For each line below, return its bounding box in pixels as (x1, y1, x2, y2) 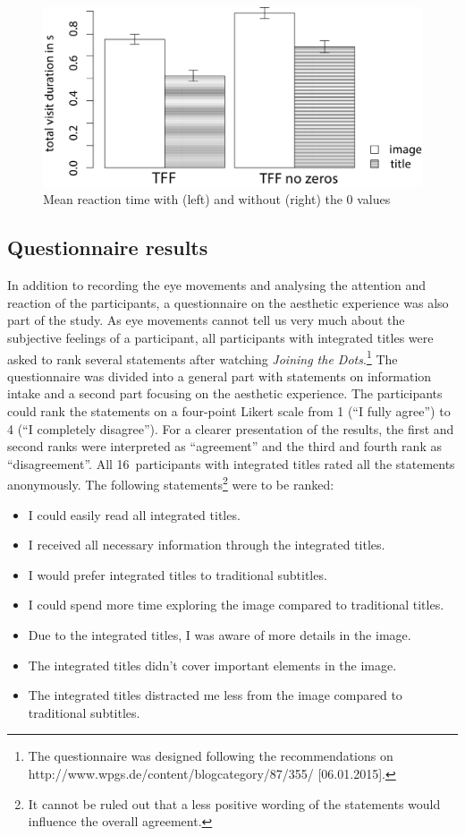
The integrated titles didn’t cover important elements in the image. (28, 655, 397, 674)
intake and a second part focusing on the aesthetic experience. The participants (7, 384, 443, 403)
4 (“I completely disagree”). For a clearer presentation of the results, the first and (7, 419, 454, 438)
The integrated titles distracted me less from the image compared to (28, 686, 402, 704)
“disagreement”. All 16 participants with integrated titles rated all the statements (7, 454, 455, 473)
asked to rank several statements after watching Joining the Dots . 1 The (7, 346, 398, 368)
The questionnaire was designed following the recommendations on (28, 746, 393, 765)
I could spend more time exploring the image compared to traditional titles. (28, 595, 444, 614)
